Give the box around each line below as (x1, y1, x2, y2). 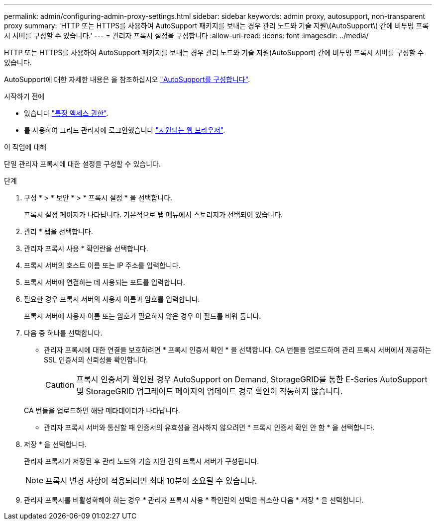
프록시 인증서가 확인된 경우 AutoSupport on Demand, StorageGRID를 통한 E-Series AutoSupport (76, 374, 428, 384)
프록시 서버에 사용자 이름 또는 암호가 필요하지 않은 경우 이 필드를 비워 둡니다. (24, 312, 261, 320)
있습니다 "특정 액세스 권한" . (24, 109, 109, 117)
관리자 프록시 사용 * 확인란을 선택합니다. (24, 244, 148, 253)
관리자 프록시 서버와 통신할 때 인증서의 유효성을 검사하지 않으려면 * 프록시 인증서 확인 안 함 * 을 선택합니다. (44, 423, 375, 432)
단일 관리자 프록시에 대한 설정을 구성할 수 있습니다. (4, 160, 161, 168)
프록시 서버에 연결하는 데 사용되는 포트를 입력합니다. (24, 278, 185, 286)
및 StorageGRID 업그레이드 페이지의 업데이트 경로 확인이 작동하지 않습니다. (76, 386, 343, 396)
